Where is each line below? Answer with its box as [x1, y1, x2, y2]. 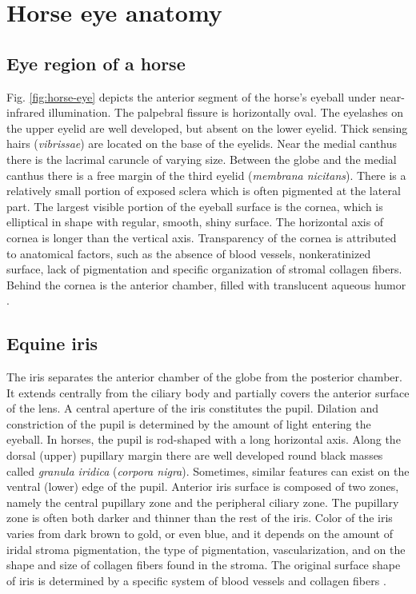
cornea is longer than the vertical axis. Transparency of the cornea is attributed [6, 229, 397, 245]
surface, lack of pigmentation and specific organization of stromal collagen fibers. [6, 261, 402, 277]
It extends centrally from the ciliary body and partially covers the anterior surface [6, 384, 410, 401]
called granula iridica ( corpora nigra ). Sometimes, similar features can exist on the [6, 462, 410, 479]
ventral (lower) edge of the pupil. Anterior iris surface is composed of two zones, [6, 478, 399, 495]
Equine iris [6, 331, 98, 356]
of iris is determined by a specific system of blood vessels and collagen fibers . [6, 572, 386, 588]
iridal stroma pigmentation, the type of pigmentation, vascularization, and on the [6, 540, 406, 557]
